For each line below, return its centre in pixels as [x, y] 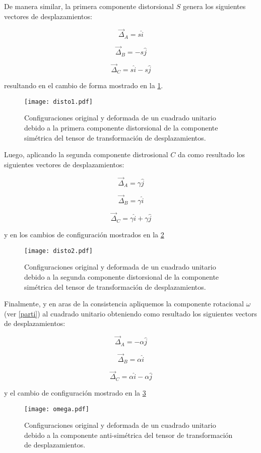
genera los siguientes [214, 6]
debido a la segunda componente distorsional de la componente [122, 276]
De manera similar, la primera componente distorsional [89, 6]
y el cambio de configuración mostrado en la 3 [75, 392]
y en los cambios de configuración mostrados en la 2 [84, 235]
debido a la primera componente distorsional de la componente [121, 128]
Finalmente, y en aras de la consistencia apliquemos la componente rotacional [124, 304]
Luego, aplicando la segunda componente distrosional [86, 154]
